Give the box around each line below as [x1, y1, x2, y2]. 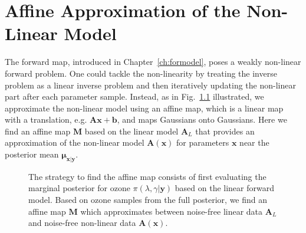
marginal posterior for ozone [28, 182, 130, 194]
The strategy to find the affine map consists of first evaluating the [28, 170, 266, 182]
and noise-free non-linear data [28, 216, 136, 229]
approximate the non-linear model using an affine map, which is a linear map [5, 101, 284, 114]
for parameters [176, 136, 229, 149]
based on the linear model [84, 124, 179, 137]
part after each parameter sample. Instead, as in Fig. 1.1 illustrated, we [5, 90, 264, 103]
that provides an [195, 124, 255, 137]
